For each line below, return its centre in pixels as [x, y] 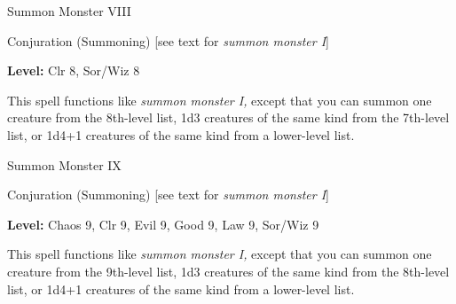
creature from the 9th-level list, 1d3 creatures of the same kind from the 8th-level [228, 271]
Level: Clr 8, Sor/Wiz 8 [74, 70]
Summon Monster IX [64, 164]
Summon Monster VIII [69, 11]
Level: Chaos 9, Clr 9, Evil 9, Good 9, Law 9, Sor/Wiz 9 [163, 224]
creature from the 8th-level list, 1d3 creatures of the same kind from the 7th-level [228, 117]
